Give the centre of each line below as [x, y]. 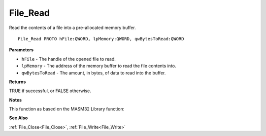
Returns [17, 82]
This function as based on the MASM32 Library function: [67, 109]
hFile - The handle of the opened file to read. [68, 59]
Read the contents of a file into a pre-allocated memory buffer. [72, 28]
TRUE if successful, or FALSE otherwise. [50, 91]
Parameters [21, 50]
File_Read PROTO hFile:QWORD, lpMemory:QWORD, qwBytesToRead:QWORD [101, 39]
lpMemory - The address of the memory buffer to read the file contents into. [99, 66]
